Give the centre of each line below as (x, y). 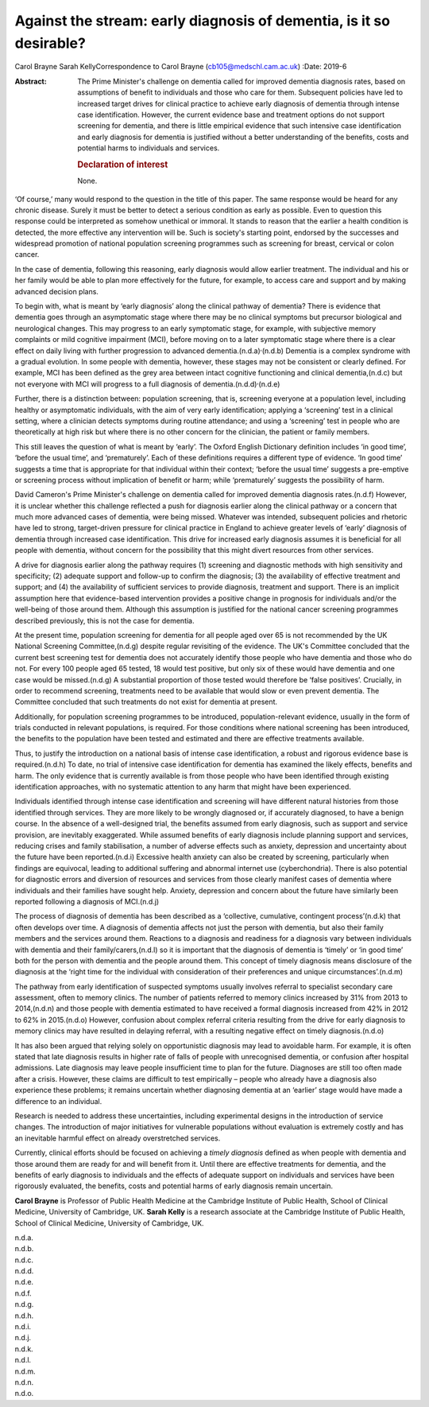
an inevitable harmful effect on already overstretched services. (118, 1138)
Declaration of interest (123, 165)
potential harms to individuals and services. (149, 148)
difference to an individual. (58, 1101)
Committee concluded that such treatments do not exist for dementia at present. (146, 702)
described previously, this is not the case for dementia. (104, 620)
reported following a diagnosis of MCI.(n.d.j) (87, 901)
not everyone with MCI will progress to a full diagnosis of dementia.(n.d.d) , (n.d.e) (147, 383)
